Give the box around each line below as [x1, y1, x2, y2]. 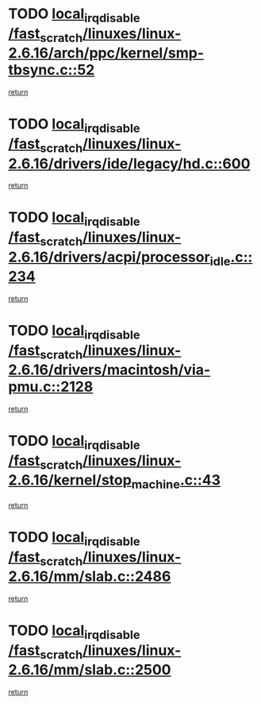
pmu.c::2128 [8, 378, 94, 396]
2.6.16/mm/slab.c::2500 [8, 661, 171, 679]
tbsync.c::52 [8, 61, 95, 79]
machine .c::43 [131, 471, 221, 493]
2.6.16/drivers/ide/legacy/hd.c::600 [8, 154, 251, 172]
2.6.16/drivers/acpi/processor [8, 248, 210, 266]
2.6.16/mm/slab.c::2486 [8, 567, 171, 586]
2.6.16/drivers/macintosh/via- [8, 361, 211, 379]
